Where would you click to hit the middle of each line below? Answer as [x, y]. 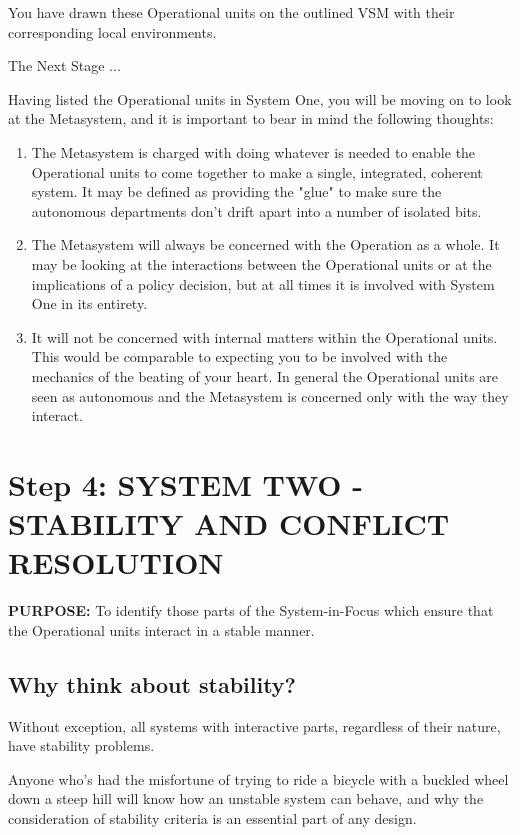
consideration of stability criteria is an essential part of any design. [212, 817]
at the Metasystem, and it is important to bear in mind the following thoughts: [251, 118]
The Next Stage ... [64, 65]
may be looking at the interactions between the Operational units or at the [261, 263]
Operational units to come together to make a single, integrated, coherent [257, 171]
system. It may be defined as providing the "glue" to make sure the [236, 191]
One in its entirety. [89, 303]
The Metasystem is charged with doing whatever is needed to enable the [253, 151]
